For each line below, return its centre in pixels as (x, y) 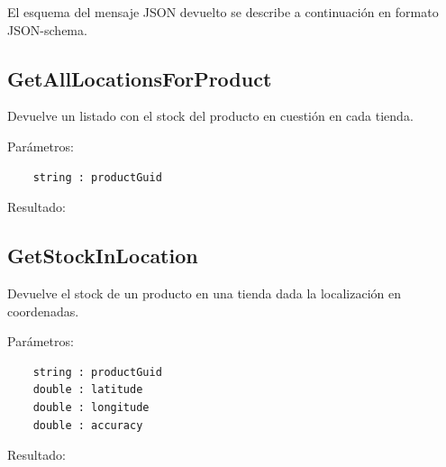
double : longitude (91, 407)
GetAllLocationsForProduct (140, 78)
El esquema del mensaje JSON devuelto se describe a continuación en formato (223, 12)
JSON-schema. (47, 29)
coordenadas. (43, 311)
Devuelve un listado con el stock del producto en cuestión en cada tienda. (210, 116)
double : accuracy (88, 425)
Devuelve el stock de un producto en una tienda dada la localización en (205, 293)
